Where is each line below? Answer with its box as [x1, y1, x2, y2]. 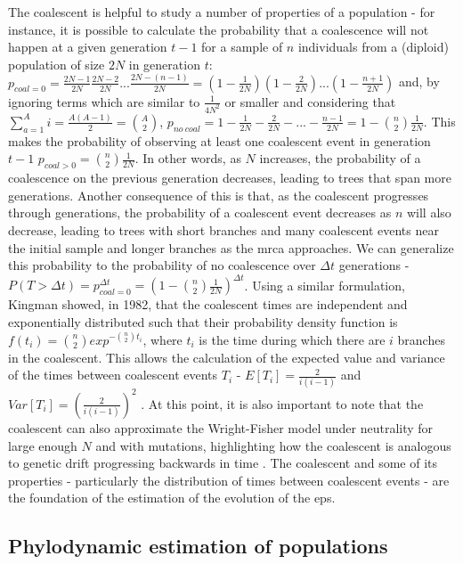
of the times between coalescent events [8, 365, 218, 384]
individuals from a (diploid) [297, 37, 449, 56]
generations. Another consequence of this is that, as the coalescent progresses [8, 185, 429, 204]
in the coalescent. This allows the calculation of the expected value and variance [8, 347, 445, 366]
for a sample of [201, 37, 283, 56]
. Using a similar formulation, [244, 275, 405, 294]
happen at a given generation [8, 37, 167, 56]
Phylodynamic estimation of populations [8, 532, 388, 560]
